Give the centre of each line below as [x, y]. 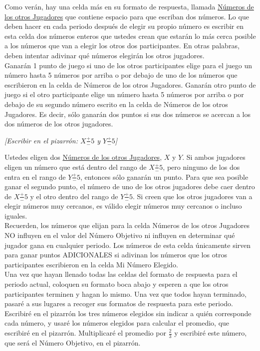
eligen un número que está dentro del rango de [76, 167]
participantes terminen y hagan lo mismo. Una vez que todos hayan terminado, [126, 293]
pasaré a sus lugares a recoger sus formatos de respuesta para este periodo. [119, 303]
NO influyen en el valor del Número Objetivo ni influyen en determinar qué [120, 235]
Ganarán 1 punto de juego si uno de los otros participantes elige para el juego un [129, 65]
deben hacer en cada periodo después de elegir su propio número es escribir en [124, 26]
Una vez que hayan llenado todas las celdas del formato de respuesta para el [121, 274]
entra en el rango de [35, 176]
